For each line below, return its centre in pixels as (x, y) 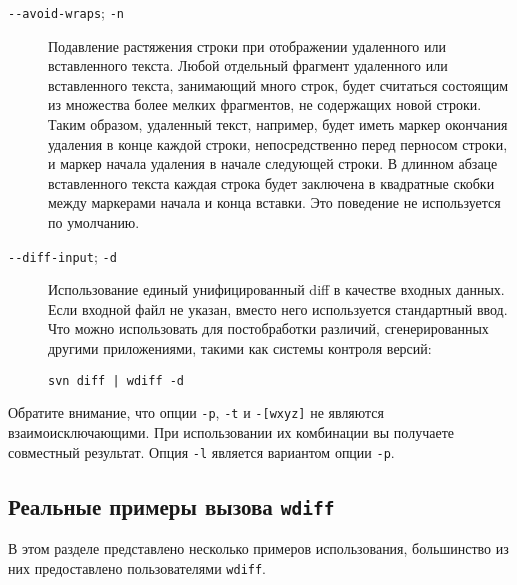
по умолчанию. (94, 222)
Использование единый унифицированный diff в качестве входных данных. (276, 289)
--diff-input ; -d (62, 255)
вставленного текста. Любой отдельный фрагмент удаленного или (248, 65)
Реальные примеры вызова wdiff (171, 505)
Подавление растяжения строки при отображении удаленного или (247, 45)
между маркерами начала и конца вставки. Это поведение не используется (274, 202)
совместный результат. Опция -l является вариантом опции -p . (201, 451)
